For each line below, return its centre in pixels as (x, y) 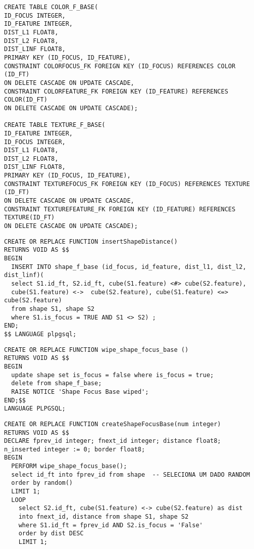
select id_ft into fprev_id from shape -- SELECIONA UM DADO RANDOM (131, 474)
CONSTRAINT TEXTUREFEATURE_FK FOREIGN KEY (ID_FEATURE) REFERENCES (120, 209)
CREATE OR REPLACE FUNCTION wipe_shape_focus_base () (96, 350)
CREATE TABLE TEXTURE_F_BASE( (55, 125)
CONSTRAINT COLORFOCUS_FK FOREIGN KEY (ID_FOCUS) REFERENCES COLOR (120, 66)
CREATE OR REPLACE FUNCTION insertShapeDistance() (91, 241)
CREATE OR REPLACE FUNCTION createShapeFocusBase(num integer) (113, 424)
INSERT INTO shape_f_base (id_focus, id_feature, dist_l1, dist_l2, (129, 267)
